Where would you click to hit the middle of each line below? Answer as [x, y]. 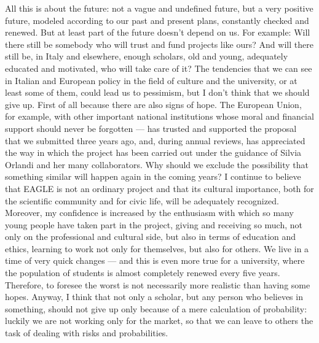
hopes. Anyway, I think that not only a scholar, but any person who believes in [154, 297]
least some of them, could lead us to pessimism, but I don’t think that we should [157, 92]
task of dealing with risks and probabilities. [87, 333]
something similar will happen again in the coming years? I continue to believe [153, 176]
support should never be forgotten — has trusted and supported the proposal [151, 128]
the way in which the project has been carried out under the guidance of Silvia [153, 152]
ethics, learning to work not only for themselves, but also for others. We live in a [157, 248]
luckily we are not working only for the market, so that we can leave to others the [159, 321]
